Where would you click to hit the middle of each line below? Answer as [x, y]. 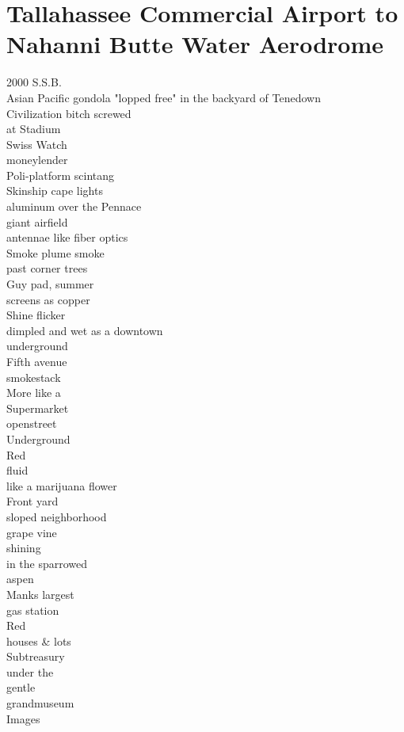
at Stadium [34, 129]
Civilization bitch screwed [69, 113]
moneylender [37, 160]
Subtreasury [36, 656]
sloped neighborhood [57, 516]
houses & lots [39, 640]
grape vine [32, 532]
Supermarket [38, 408]
